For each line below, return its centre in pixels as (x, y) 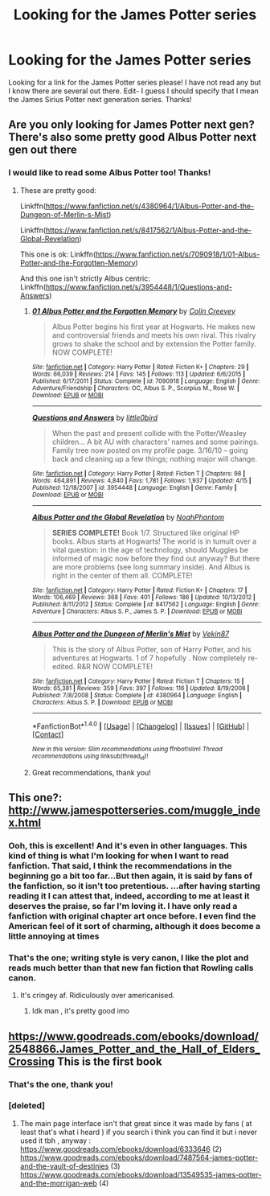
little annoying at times (54, 936)
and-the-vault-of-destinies (64, 1166)
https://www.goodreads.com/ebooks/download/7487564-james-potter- (139, 1157)
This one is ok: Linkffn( (58, 254)
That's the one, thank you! (61, 1084)
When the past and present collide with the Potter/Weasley (149, 433)
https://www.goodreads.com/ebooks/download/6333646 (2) (121, 1149)
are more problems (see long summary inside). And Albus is (151, 567)
